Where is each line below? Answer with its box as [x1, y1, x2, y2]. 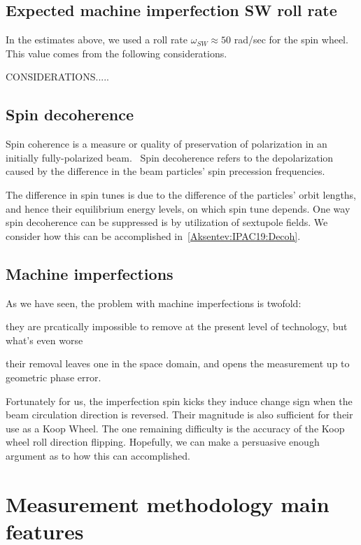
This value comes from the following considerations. [6, 45, 227, 60]
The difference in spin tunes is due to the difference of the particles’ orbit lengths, [6, 187, 357, 201]
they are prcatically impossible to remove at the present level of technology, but [6, 319, 348, 334]
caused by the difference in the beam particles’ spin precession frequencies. [6, 164, 325, 178]
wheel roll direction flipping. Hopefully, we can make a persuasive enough [6, 434, 320, 449]
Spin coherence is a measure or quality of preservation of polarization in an [6, 136, 327, 151]
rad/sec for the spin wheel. [234, 32, 348, 47]
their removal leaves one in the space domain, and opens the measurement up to [6, 356, 350, 371]
